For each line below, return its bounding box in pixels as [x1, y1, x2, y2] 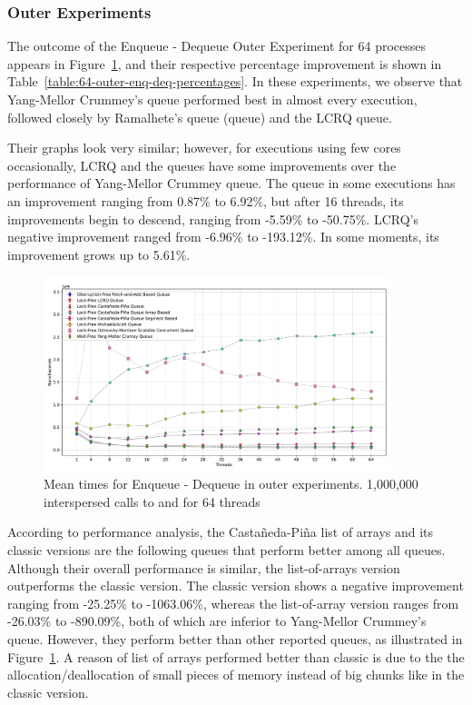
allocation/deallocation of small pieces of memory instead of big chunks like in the [7, 665, 465, 684]
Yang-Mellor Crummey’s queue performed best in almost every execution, [7, 90, 418, 108]
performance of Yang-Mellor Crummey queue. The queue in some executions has [7, 174, 456, 193]
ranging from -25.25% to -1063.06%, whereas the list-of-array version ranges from [7, 593, 459, 612]
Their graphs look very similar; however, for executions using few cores [7, 138, 401, 157]
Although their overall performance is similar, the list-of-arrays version [7, 558, 400, 577]
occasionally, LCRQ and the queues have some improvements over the [7, 155, 397, 174]
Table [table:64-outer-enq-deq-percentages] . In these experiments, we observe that [7, 72, 463, 91]
